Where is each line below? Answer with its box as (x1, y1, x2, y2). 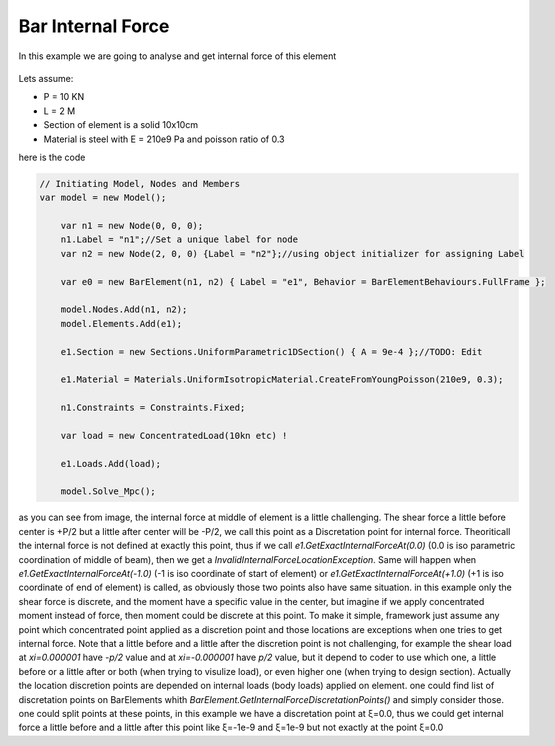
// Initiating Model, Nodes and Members (39, 178, 240, 189)
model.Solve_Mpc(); (60, 486, 157, 497)
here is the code (18, 151, 86, 163)
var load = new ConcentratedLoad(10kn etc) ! (60, 430, 288, 441)
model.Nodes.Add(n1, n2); (60, 304, 188, 315)
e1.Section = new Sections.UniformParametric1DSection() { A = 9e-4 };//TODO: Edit (60, 346, 483, 357)
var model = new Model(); (39, 192, 167, 204)
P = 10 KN (43, 91, 85, 103)
